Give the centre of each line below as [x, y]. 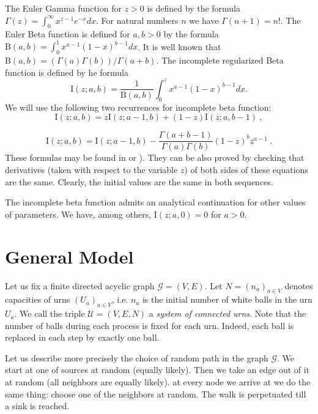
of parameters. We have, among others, [78, 214]
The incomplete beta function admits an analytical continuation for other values [155, 202]
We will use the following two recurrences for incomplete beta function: [138, 107]
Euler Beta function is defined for [68, 34]
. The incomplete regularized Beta [220, 60]
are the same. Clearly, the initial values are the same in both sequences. [139, 181]
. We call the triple [50, 313]
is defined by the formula [194, 8]
